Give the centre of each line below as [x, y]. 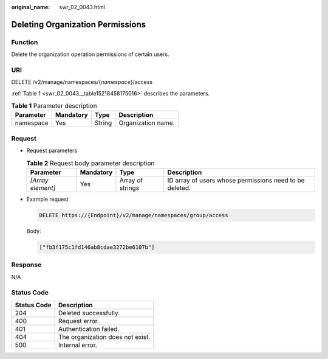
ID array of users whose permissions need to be [236, 180]
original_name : [31, 7]
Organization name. [147, 123]
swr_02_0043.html [82, 7]
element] [43, 187]
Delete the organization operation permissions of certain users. [90, 54]
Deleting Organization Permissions [78, 24]
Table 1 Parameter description [54, 106]
